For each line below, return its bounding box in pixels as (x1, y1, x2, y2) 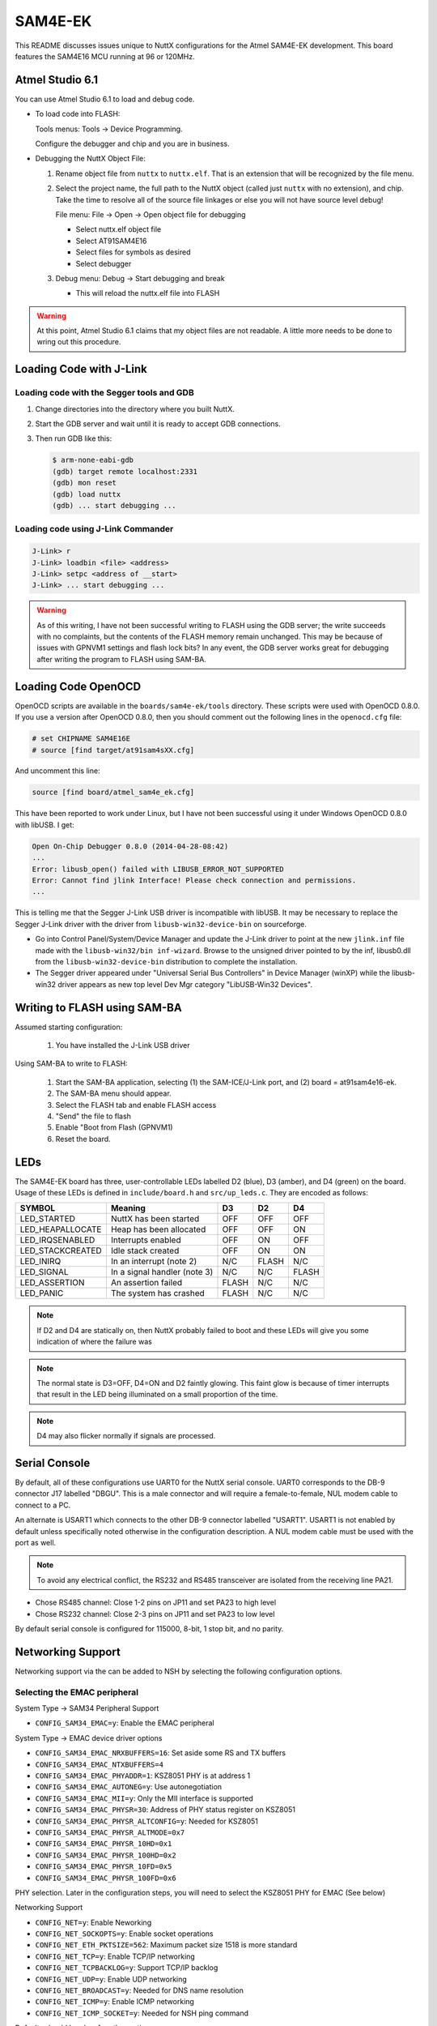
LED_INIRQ (19, 1256, 62, 1267)
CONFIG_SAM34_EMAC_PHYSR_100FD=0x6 (35, 1873, 177, 1883)
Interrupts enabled (110, 1234, 181, 1246)
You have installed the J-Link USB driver (55, 1041, 190, 1050)
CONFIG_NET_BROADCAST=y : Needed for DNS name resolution (35, 1985, 244, 1995)
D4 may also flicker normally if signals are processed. (36, 1431, 216, 1441)
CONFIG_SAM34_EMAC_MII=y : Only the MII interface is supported (35, 1793, 254, 1803)
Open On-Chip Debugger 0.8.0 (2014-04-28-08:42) (32, 841, 229, 851)
